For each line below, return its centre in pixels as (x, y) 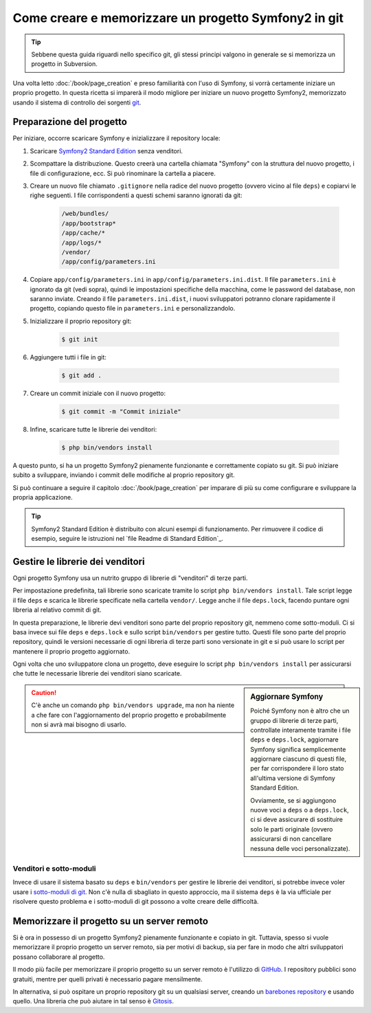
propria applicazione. (43, 497)
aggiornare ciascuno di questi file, (299, 759)
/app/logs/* (82, 243)
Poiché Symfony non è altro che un (300, 711)
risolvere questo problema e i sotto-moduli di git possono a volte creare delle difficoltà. (136, 902)
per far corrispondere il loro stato (297, 768)
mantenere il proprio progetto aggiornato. (71, 651)
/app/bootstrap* (89, 223)
